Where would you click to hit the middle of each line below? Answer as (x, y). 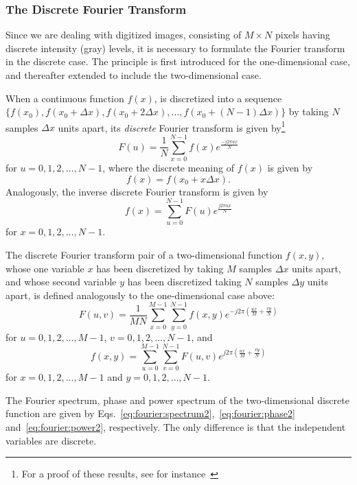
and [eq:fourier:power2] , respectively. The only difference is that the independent (176, 427)
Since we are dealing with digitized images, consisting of (124, 35)
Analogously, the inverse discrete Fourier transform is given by (137, 191)
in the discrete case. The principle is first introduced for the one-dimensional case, (178, 61)
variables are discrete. (51, 440)
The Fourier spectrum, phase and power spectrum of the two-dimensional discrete (177, 400)
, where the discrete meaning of (168, 168)
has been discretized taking (184, 282)
